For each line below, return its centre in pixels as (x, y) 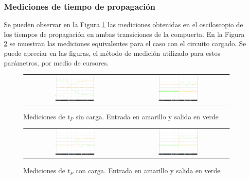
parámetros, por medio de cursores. (56, 62)
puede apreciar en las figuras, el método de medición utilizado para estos (112, 53)
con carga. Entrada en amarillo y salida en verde (148, 171)
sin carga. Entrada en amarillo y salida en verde (147, 116)
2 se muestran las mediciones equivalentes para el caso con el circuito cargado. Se (125, 43)
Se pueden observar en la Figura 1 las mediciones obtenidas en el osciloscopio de (124, 24)
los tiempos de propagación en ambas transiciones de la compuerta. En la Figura (124, 34)
